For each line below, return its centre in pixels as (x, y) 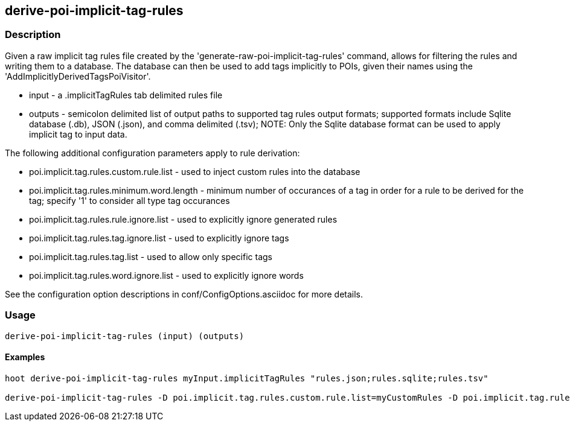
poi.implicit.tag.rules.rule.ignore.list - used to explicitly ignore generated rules (183, 219)
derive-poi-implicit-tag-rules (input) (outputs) (125, 336)
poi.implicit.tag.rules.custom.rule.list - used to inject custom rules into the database (195, 171)
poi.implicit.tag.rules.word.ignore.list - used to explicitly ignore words (166, 275)
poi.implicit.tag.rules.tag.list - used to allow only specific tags (151, 256)
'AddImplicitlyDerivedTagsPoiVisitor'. (78, 76)
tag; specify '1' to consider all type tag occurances (130, 200)
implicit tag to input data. (78, 134)
